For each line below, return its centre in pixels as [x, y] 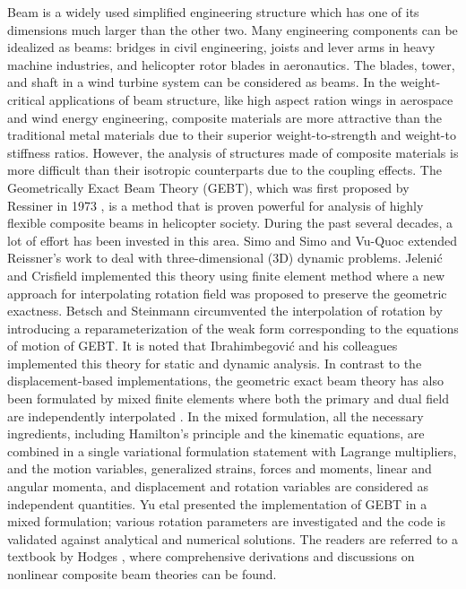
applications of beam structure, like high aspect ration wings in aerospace [251, 99]
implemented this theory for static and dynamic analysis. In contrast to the [215, 363]
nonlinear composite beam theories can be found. [142, 574]
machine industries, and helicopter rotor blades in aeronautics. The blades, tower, [231, 64]
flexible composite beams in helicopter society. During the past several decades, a [230, 223]
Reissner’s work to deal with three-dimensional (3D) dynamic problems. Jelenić [225, 258]
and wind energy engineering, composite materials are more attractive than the [224, 117]
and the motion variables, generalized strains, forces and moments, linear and [220, 468]
